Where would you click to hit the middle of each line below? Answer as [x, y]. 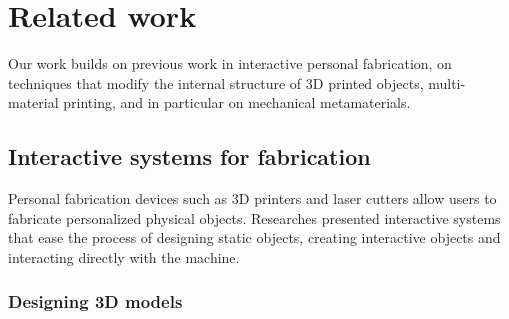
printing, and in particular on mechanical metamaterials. [237, 102]
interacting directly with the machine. [124, 256]
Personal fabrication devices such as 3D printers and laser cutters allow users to [252, 198]
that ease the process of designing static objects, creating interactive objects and [254, 237]
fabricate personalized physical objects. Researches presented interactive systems [254, 217]
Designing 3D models [95, 301]
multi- [447, 82]
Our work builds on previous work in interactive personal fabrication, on [230, 63]
